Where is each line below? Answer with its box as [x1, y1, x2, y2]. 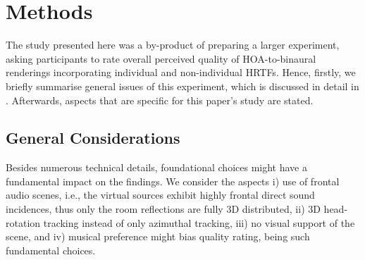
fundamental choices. [6, 242, 96, 257]
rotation [6, 215, 41, 230]
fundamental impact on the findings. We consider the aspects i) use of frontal [6, 173, 340, 188]
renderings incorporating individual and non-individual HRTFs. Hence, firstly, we [6, 65, 356, 80]
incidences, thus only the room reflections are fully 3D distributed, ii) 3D [6, 202, 321, 216]
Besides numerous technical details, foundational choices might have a [6, 160, 307, 175]
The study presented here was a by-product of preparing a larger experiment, [6, 37, 340, 52]
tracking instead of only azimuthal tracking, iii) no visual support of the [43, 215, 355, 230]
